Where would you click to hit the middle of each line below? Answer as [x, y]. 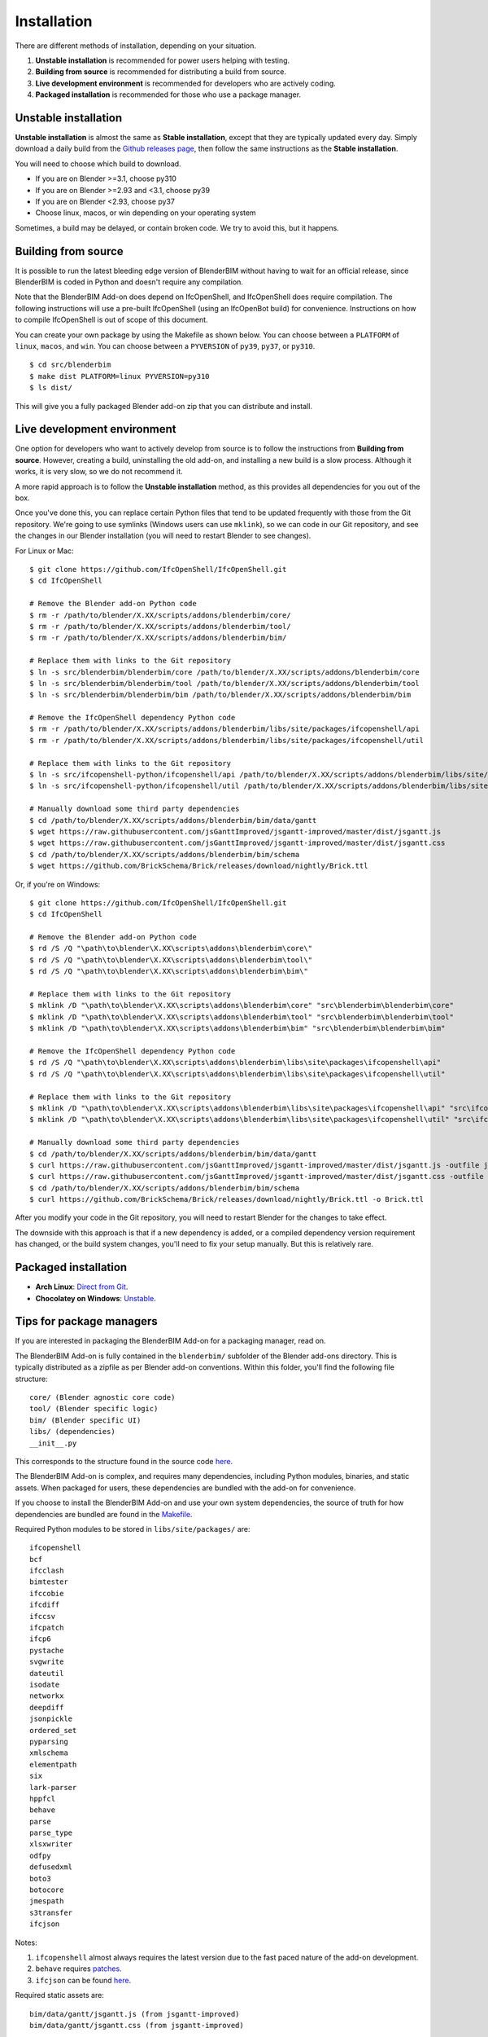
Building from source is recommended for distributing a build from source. [161, 72]
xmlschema [49, 1753]
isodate [45, 1685]
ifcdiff [45, 1605]
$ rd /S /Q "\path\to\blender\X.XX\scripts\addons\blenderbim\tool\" [171, 960]
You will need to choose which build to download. [98, 164]
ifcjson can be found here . [83, 1980]
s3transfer [51, 1912]
